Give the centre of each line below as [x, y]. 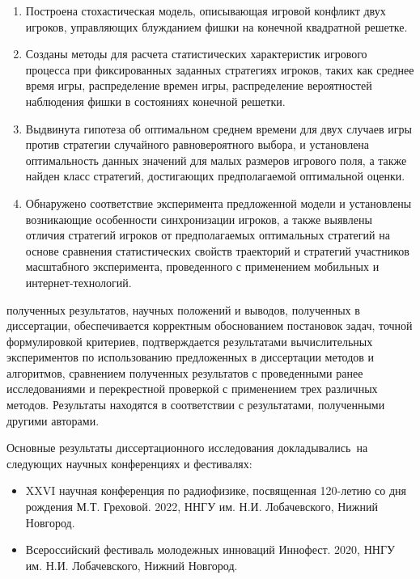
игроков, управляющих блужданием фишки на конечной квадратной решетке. [216, 26]
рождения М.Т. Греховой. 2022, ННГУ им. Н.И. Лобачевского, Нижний [202, 507]
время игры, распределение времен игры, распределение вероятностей [199, 85]
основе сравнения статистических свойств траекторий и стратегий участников [217, 250]
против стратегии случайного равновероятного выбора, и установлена [197, 144]
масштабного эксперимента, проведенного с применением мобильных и [202, 266]
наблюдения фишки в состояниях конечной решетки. [155, 101]
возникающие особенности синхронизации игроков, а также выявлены [199, 219]
